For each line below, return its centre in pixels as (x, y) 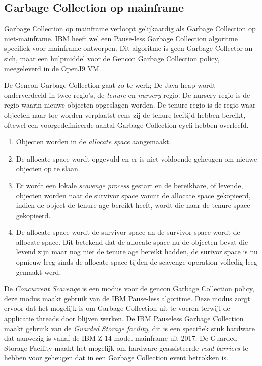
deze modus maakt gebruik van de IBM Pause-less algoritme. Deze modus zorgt (127, 298)
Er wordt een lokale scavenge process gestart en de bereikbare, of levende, (129, 185)
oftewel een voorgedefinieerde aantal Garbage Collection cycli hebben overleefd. (126, 124)
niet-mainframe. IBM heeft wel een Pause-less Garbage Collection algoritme (121, 38)
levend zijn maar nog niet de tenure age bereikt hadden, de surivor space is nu (137, 252)
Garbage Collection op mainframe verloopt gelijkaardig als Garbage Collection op (130, 29)
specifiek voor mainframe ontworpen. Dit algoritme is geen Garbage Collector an (128, 48)
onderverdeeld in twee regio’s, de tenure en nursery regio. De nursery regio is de (127, 95)
